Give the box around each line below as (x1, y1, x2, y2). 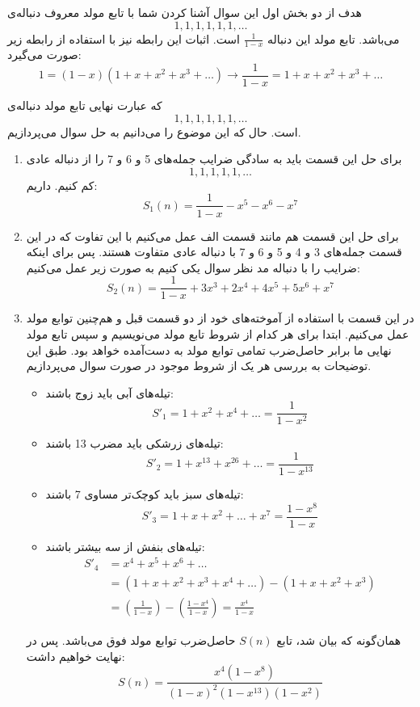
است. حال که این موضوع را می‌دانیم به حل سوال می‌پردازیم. (7, 123, 301, 140)
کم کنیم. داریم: (26, 176, 98, 193)
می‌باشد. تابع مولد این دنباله (267, 30, 400, 47)
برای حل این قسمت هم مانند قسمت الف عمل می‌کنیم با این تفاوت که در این (26, 227, 399, 244)
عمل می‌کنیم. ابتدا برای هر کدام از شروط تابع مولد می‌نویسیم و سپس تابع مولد (26, 325, 409, 342)
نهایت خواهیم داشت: (26, 647, 125, 664)
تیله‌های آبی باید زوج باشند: (45, 384, 174, 401)
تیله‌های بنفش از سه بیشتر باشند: (45, 537, 205, 554)
